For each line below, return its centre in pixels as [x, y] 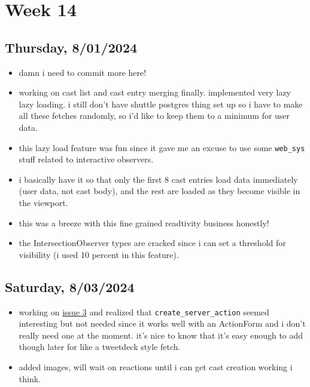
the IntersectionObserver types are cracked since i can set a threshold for [152, 243]
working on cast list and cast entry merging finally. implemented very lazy [155, 92]
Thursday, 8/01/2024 [71, 47]
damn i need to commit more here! [83, 72]
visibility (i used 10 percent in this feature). [99, 254]
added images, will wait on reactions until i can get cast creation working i [156, 367]
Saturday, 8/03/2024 [70, 286]
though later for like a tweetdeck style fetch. [100, 347]
